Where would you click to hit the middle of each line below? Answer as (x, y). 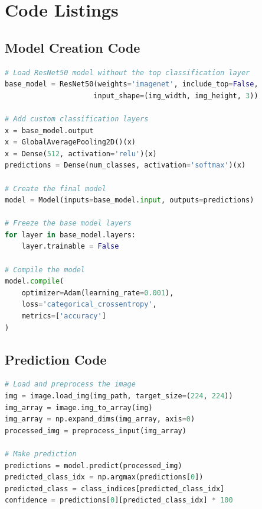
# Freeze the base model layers (68, 223)
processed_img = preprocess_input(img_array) (96, 431)
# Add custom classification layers (77, 119)
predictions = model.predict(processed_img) (94, 465)
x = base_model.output (49, 131)
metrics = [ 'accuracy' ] (64, 316)
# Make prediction (41, 454)
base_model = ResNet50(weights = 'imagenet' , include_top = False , (132, 84)
